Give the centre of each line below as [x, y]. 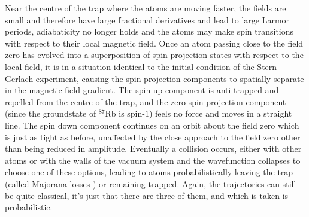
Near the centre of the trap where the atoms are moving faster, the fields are [146, 8]
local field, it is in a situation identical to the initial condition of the [130, 66]
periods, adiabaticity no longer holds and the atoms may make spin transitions [149, 31]
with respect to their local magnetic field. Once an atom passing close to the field [154, 43]
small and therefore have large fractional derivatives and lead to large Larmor [147, 19]
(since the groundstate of [51, 113]
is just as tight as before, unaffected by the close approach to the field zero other [153, 137]
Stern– [269, 66]
